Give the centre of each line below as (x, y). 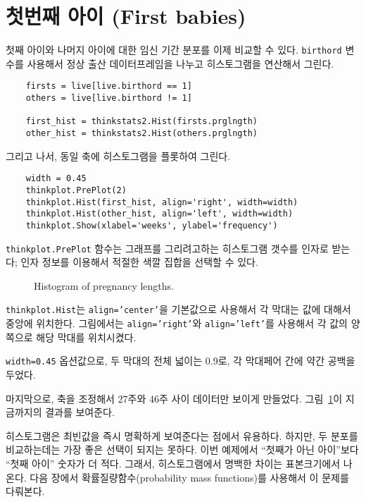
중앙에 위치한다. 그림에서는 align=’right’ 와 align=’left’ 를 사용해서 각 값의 (177, 323)
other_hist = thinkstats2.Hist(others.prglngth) (141, 133)
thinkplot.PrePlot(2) (76, 190)
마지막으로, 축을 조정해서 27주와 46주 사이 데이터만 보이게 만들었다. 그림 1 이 (174, 398)
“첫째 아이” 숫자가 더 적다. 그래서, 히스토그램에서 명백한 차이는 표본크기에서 (173, 463)
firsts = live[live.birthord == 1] (109, 86)
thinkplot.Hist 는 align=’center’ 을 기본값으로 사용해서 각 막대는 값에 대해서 (178, 309)
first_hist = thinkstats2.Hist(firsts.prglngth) (141, 122)
